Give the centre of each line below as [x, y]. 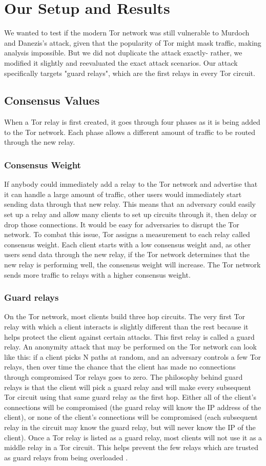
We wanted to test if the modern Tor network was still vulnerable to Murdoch [127, 33]
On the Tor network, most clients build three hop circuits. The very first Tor [125, 316]
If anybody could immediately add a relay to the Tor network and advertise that [131, 184]
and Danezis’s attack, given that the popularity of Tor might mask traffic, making [133, 42]
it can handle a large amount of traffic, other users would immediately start [123, 194]
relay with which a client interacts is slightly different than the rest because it [126, 327]
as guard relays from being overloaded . [66, 457]
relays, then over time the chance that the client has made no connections [120, 367]
